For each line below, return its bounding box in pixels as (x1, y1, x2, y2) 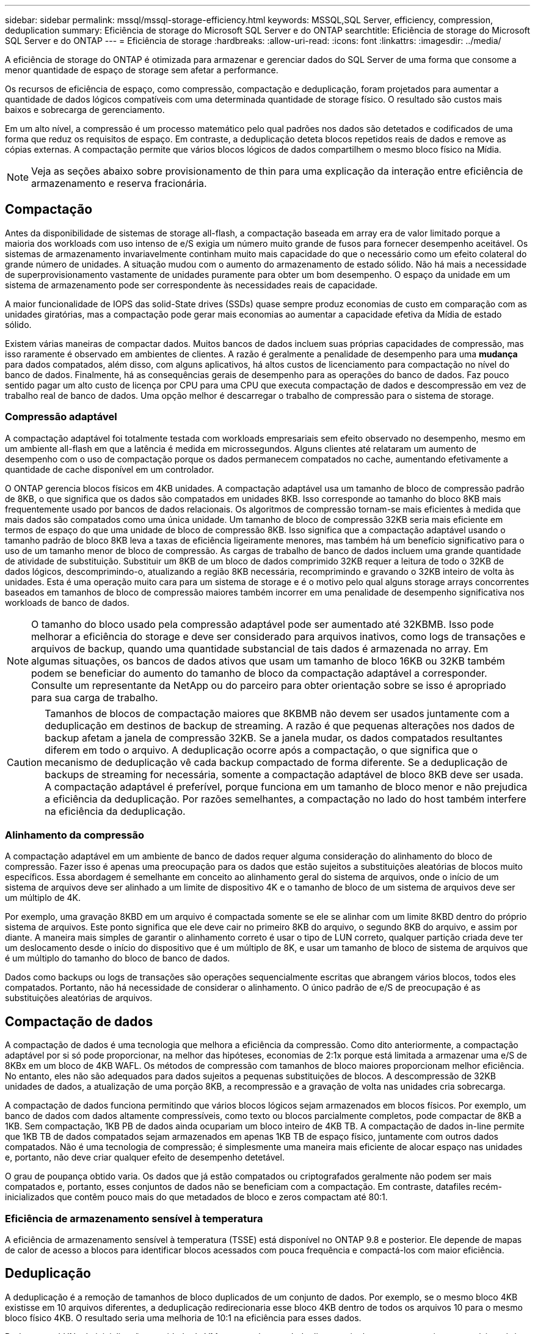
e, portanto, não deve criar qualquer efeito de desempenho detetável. (5, 1152, 285, 1163)
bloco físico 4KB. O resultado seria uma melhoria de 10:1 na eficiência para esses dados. (5, 1312, 362, 1323)
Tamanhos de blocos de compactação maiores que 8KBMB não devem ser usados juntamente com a (45, 707, 510, 720)
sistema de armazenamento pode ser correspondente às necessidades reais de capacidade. (5, 279, 378, 290)
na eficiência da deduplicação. (45, 804, 186, 817)
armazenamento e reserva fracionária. (31, 177, 207, 189)
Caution (7, 756, 43, 768)
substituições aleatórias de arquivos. (5, 993, 153, 1004)
